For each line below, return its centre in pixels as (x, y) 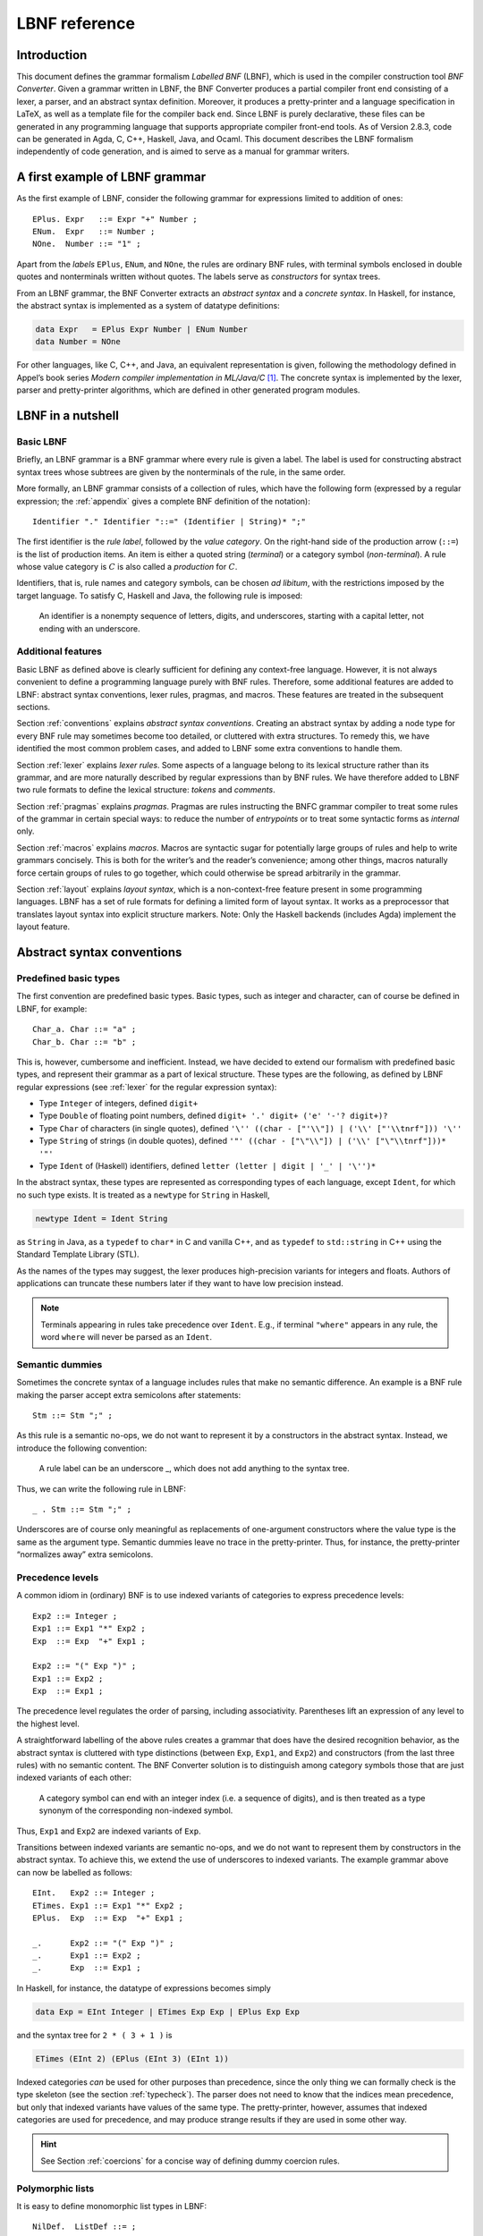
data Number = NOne (78, 342)
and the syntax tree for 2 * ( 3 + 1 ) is (94, 2035)
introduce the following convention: (82, 1448)
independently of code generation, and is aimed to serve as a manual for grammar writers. (183, 151)
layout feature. (43, 927)
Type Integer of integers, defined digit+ (119, 1104)
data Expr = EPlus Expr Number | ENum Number (141, 330)
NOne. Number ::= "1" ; (87, 244)
